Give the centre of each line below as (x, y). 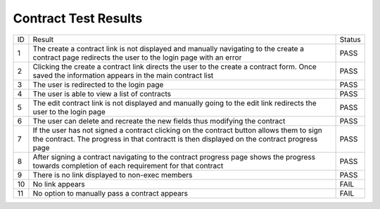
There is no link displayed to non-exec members (113, 175)
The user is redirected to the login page (98, 84)
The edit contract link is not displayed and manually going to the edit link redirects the (175, 103)
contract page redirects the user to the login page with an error (137, 58)
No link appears (59, 184)
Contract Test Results (78, 18)
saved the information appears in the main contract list (123, 75)
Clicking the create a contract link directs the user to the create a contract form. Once (175, 67)
